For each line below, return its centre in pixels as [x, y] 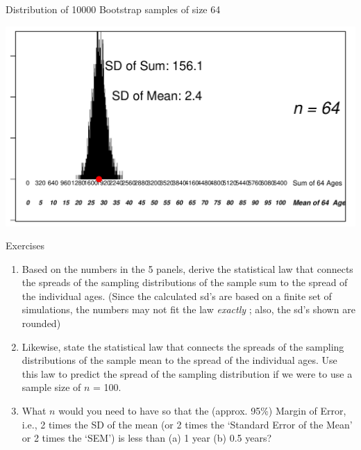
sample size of [51, 387]
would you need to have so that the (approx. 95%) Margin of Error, [202, 411]
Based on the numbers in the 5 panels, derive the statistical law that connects [187, 268]
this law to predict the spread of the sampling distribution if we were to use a [187, 373]
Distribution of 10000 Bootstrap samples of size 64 [113, 9]
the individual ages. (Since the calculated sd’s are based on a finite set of [177, 295]
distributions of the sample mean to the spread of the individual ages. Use [179, 360]
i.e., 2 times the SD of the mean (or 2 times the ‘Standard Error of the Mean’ [187, 424]
